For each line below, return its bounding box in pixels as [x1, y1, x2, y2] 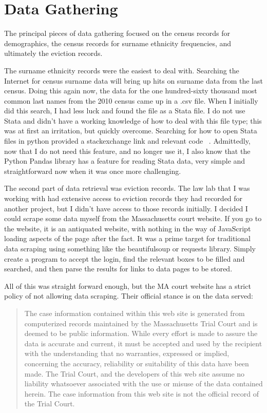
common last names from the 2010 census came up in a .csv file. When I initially [4, 95, 258, 106]
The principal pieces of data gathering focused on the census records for [4, 28, 231, 38]
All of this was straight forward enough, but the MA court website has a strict [4, 280, 251, 291]
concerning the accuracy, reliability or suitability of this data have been [24, 358, 249, 368]
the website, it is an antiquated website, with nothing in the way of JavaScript [4, 223, 251, 233]
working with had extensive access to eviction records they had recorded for [4, 193, 243, 204]
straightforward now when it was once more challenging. [4, 165, 181, 176]
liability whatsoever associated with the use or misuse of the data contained [24, 378, 263, 389]
